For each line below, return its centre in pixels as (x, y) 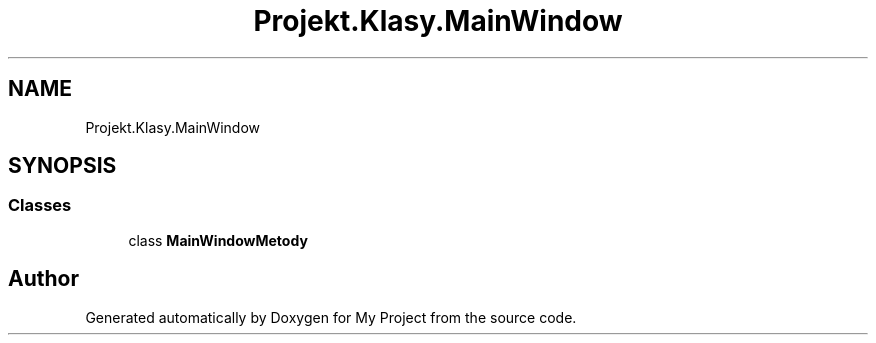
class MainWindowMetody (218, 240)
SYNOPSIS (62, 166)
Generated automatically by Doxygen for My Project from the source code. (331, 317)
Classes (40, 205)
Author (43, 279)
